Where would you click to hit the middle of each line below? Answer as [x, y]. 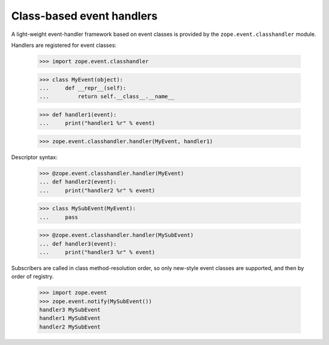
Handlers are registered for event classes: [64, 45]
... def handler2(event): [78, 182]
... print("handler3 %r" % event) [97, 252]
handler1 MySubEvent [70, 318]
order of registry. [33, 277]
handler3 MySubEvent [70, 310]
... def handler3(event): [78, 244]
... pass [59, 217]
